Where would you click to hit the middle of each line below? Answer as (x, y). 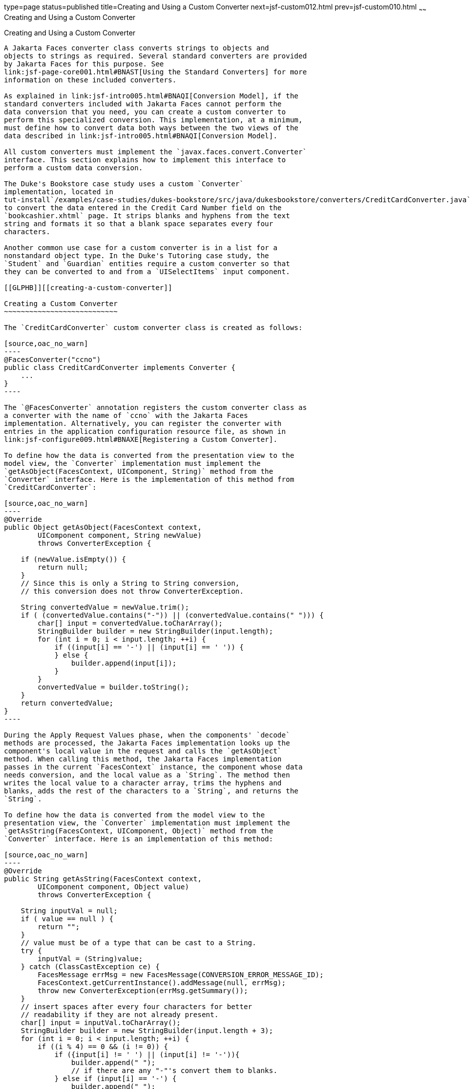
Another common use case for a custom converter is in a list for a (141, 247)
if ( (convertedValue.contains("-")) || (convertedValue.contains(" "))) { (172, 615)
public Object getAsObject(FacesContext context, (103, 527)
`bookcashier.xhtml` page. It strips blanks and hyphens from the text (147, 215)
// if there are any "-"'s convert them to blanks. (174, 1070)
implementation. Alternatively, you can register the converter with (143, 423)
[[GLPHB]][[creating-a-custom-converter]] (88, 287)
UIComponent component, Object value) (113, 887)
